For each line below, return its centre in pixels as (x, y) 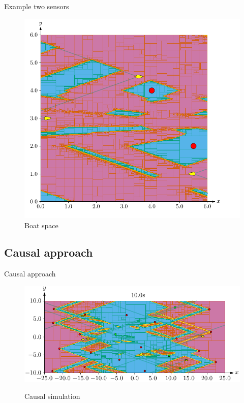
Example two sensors (37, 6)
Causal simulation (52, 396)
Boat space (41, 225)
